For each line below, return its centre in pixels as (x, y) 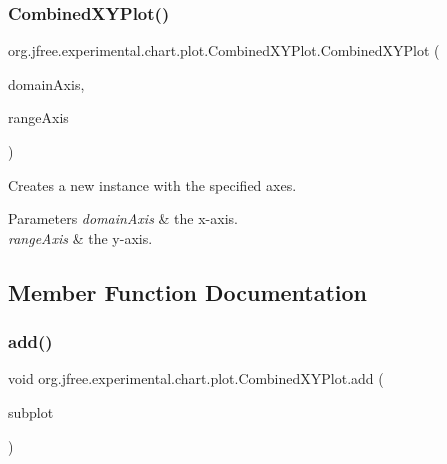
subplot (31, 411)
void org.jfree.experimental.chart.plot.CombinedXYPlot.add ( (196, 378)
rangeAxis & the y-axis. (80, 237)
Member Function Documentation (188, 291)
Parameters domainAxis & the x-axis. (123, 218)
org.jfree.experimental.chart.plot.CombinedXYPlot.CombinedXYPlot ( (224, 50)
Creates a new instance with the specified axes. (152, 184)
